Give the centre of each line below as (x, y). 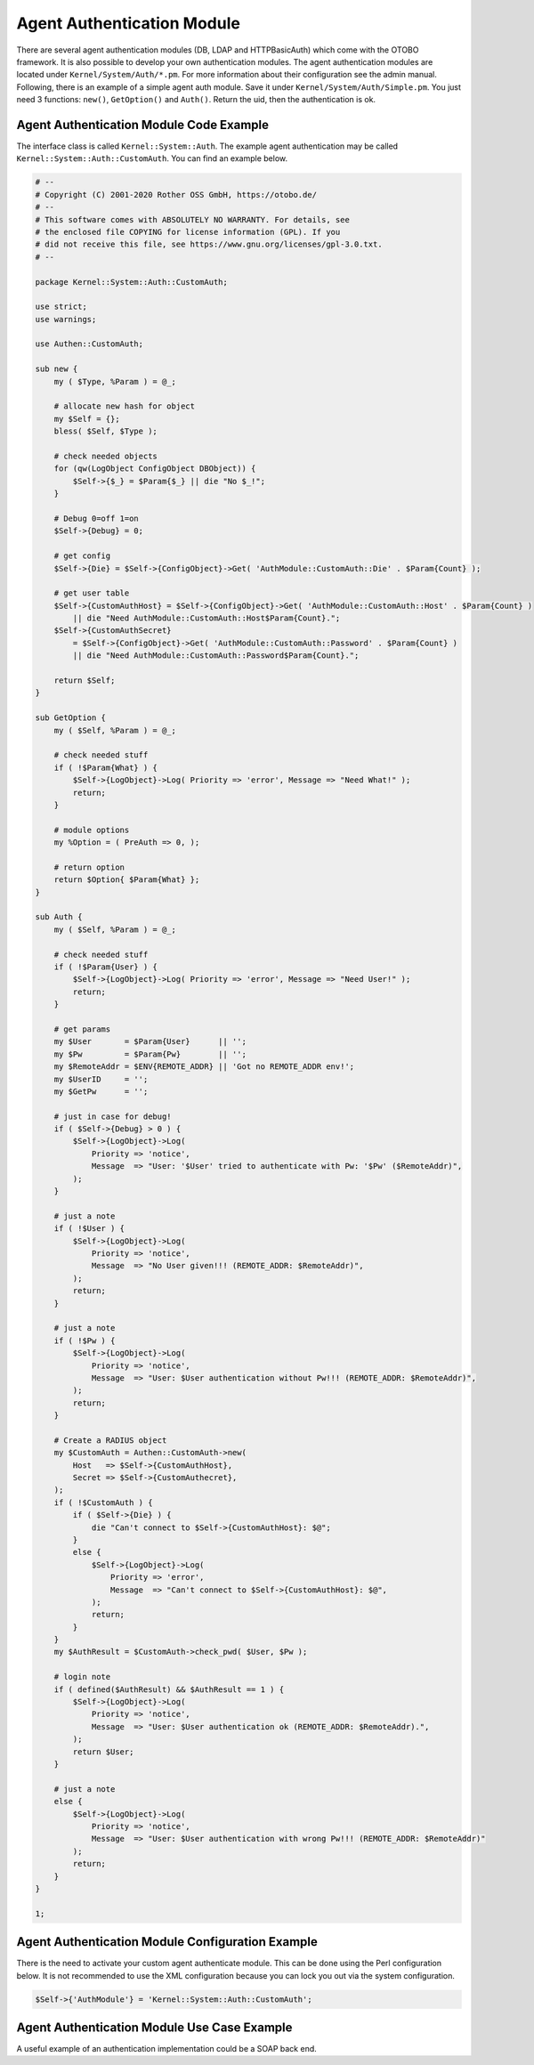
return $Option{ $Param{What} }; (127, 880)
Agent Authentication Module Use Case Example (154, 2027)
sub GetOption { (71, 718)
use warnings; (66, 319)
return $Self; (85, 680)
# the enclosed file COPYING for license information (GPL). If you (188, 232)
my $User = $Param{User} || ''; (150, 1042)
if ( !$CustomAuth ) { (103, 1502)
